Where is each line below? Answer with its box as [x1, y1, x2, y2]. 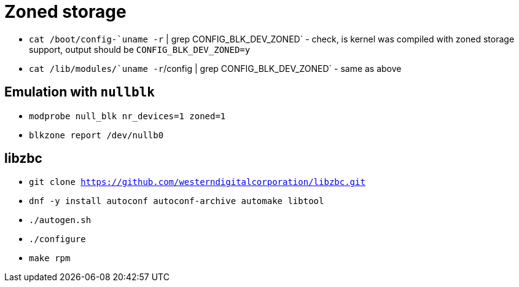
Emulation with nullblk [4, 84, 155, 100]
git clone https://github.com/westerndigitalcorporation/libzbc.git [29, 177, 365, 187]
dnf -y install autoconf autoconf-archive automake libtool [29, 196, 324, 206]
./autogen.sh [29, 215, 92, 226]
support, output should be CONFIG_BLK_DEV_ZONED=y [29, 44, 251, 55]
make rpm [29, 253, 71, 264]
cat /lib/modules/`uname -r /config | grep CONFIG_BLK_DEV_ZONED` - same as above [29, 63, 402, 74]
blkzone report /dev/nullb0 [29, 130, 164, 140]
